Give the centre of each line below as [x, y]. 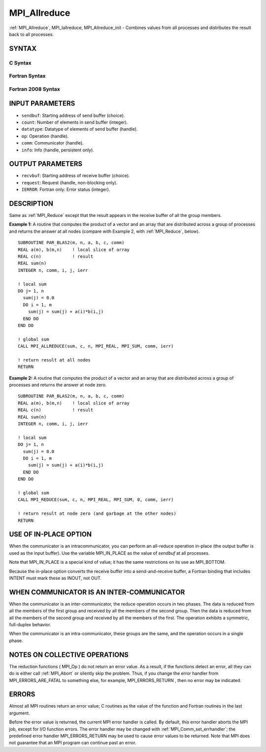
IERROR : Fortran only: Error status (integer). [66, 189]
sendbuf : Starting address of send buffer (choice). [73, 115]
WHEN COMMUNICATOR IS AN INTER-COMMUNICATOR [97, 592]
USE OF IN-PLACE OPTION [50, 534]
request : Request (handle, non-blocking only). [69, 182]
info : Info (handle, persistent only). [58, 150]
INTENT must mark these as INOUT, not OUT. [55, 578]
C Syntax [20, 63]
